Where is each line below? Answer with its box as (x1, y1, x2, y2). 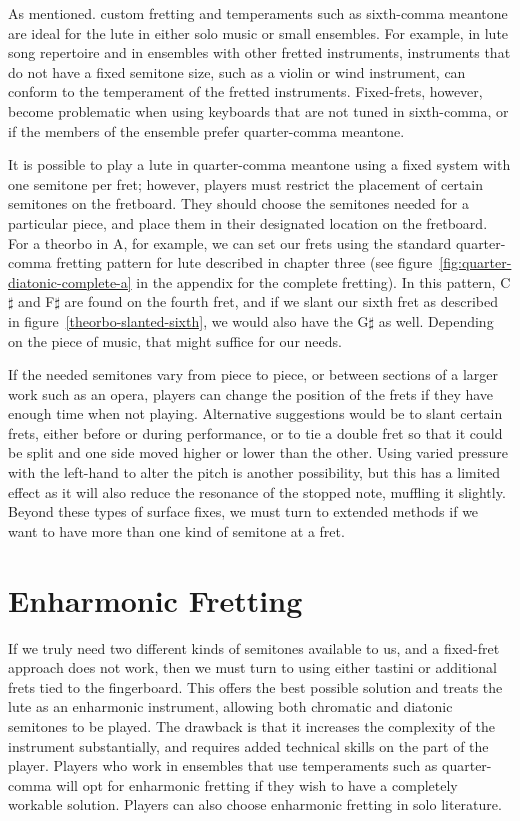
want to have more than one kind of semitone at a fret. (8, 520, 345, 541)
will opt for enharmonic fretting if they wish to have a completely (56, 774, 458, 795)
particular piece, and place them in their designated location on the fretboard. (8, 212, 488, 233)
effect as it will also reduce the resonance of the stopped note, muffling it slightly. (8, 481, 506, 502)
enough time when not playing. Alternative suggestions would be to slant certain (8, 403, 503, 424)
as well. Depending (378, 310, 494, 331)
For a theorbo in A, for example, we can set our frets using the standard (8, 232, 452, 253)
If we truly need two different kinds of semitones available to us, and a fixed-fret (8, 637, 500, 658)
